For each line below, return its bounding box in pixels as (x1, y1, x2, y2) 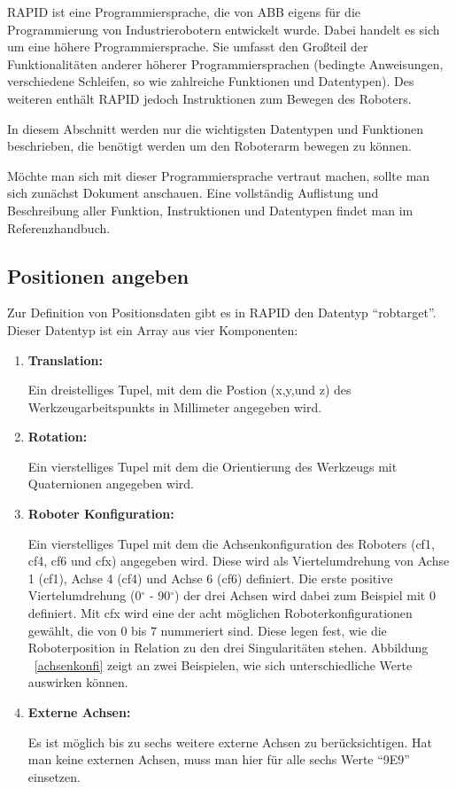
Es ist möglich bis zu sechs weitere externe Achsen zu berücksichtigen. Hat (27, 732, 432, 751)
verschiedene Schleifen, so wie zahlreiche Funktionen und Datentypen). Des (7, 72, 414, 90)
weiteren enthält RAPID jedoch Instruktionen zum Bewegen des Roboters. (7, 89, 412, 107)
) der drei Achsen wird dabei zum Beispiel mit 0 (174, 586, 436, 605)
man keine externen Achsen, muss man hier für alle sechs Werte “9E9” (27, 750, 410, 769)
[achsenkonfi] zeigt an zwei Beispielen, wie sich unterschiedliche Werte (34, 655, 413, 674)
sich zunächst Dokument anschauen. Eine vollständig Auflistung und (7, 184, 379, 202)
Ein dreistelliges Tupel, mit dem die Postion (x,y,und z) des (27, 380, 352, 399)
